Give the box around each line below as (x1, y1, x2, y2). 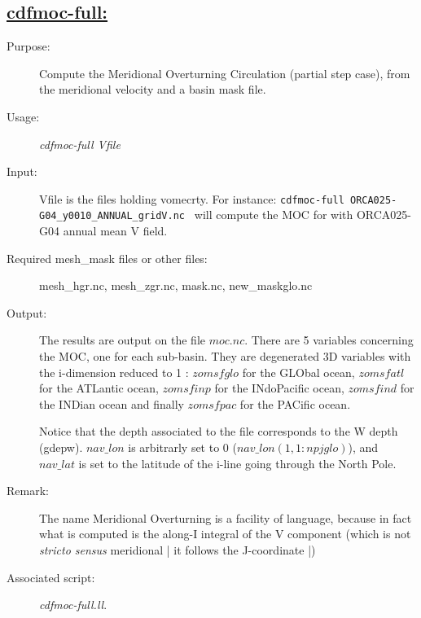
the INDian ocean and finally (39, 395, 184, 412)
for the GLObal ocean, (242, 363, 355, 380)
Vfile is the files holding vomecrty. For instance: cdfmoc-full (39, 190, 344, 207)
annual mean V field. (63, 222, 168, 239)
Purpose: (7, 37, 50, 55)
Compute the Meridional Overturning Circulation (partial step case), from (39, 64, 410, 81)
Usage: (7, 107, 40, 125)
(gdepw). (39, 439, 83, 456)
